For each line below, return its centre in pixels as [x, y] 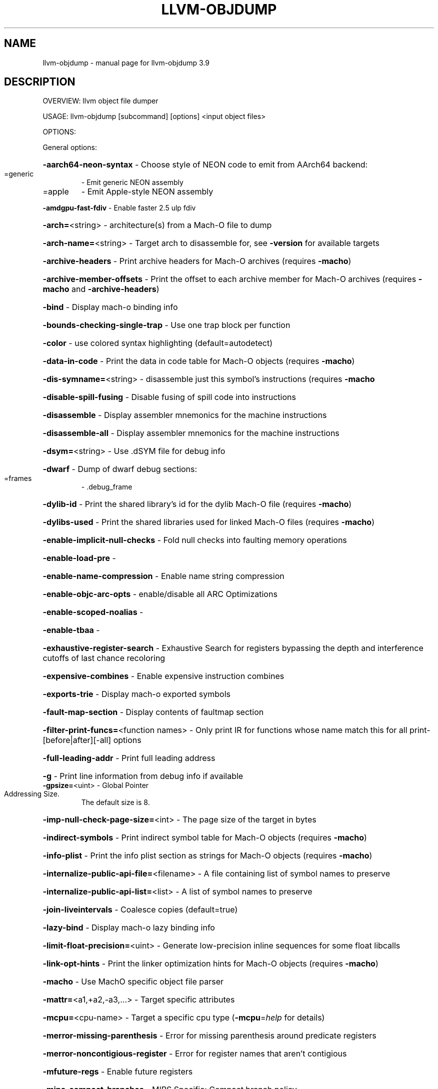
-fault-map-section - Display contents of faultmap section [153, 712]
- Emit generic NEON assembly [132, 182]
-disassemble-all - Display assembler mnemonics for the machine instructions [191, 433]
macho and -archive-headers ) [101, 289]
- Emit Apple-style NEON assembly [147, 192]
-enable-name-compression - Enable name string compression [163, 576]
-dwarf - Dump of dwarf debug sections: [120, 469]
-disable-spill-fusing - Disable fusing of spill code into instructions [169, 397]
